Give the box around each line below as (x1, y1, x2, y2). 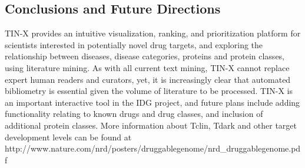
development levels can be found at (5, 130, 132, 143)
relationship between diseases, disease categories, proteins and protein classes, (5, 50, 285, 62)
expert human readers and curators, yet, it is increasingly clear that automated (5, 73, 291, 85)
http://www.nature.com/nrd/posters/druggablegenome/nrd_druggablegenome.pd (5, 142, 301, 154)
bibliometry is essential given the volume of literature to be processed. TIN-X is (5, 85, 293, 97)
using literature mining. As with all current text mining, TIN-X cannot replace (5, 61, 290, 73)
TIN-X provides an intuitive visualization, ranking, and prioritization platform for (5, 27, 301, 39)
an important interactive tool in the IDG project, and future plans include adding (5, 96, 300, 108)
